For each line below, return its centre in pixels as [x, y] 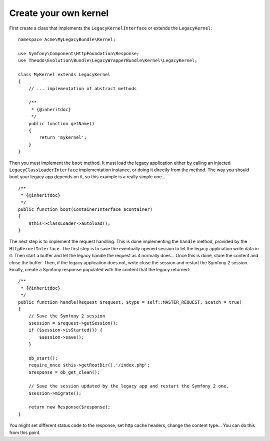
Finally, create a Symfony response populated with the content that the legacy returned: [100, 270]
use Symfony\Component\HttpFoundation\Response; [79, 53]
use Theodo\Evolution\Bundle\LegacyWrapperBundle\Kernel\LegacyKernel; [108, 61]
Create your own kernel [59, 13]
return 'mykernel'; [63, 137]
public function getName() [61, 123]
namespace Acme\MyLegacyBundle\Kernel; [67, 39]
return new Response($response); [69, 407]
